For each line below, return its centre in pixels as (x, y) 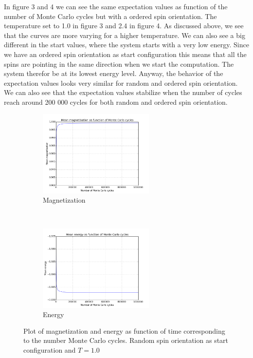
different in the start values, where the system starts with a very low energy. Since (126, 45)
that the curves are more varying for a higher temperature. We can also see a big (125, 35)
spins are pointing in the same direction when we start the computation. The (119, 64)
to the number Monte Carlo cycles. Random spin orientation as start (126, 340)
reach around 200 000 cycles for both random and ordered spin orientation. (116, 102)
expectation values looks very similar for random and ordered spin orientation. (121, 83)
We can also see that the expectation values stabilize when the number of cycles (123, 92)
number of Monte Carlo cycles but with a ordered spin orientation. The (110, 16)
